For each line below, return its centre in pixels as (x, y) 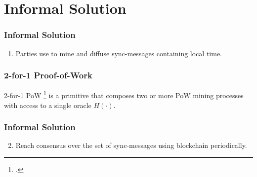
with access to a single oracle (48, 105)
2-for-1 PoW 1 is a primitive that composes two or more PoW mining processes (124, 95)
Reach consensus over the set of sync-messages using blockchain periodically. (131, 145)
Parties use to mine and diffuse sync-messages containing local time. (119, 53)
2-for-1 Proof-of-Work (48, 75)
